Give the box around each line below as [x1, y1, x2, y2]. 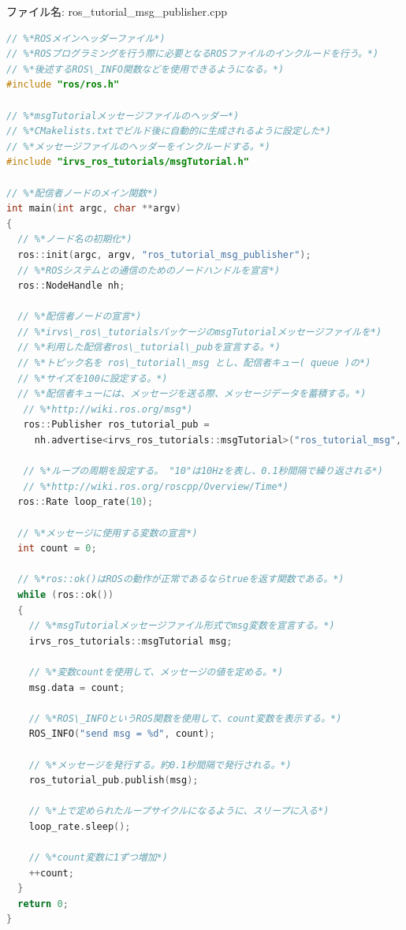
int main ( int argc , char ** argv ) [6, 203, 182, 215]
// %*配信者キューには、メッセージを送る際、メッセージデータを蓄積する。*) [17, 388, 367, 400]
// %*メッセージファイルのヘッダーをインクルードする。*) [6, 140, 270, 152]
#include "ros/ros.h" [6, 79, 120, 91]
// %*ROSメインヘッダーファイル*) [6, 32, 166, 44]
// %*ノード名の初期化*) [17, 233, 132, 245]
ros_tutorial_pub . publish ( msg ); [28, 775, 199, 786]
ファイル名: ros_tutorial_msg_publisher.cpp [6, 3, 227, 19]
